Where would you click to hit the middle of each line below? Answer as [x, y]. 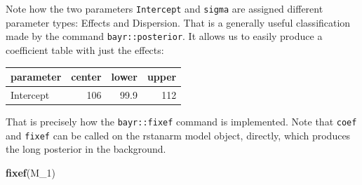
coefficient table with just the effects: [85, 49]
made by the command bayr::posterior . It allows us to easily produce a [164, 36]
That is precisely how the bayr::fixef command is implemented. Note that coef [181, 121]
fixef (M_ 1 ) [31, 172]
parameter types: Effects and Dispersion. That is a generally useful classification [178, 22]
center [86, 76]
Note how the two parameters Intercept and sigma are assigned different [165, 8]
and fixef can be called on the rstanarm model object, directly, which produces [178, 135]
